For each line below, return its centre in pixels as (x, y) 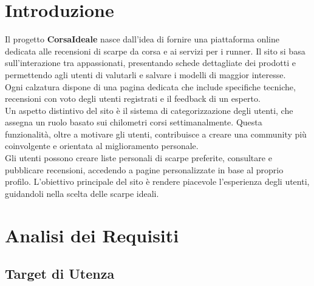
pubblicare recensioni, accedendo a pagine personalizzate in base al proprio (144, 169)
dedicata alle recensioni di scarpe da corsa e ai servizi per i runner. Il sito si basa (155, 51)
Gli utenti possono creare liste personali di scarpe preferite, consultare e (138, 158)
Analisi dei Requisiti (92, 235)
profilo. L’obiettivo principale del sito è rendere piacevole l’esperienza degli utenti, (157, 181)
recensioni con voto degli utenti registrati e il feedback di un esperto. (133, 98)
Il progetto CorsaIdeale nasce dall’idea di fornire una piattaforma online (142, 39)
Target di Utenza (60, 274)
